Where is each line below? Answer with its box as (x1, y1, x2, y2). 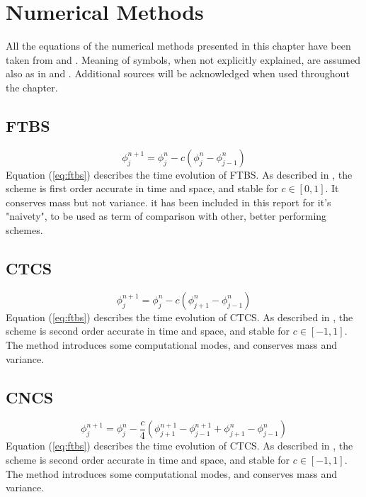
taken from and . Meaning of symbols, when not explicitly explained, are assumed (6, 52, 360, 67)
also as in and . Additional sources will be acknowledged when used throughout (6, 66, 350, 81)
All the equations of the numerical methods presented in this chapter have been (6, 38, 351, 53)
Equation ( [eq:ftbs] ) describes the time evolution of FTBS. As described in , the (6, 167, 353, 182)
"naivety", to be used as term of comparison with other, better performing (6, 208, 327, 223)
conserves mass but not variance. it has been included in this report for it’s (6, 194, 331, 209)
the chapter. (6, 79, 58, 94)
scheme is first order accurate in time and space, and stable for (6, 181, 278, 196)
